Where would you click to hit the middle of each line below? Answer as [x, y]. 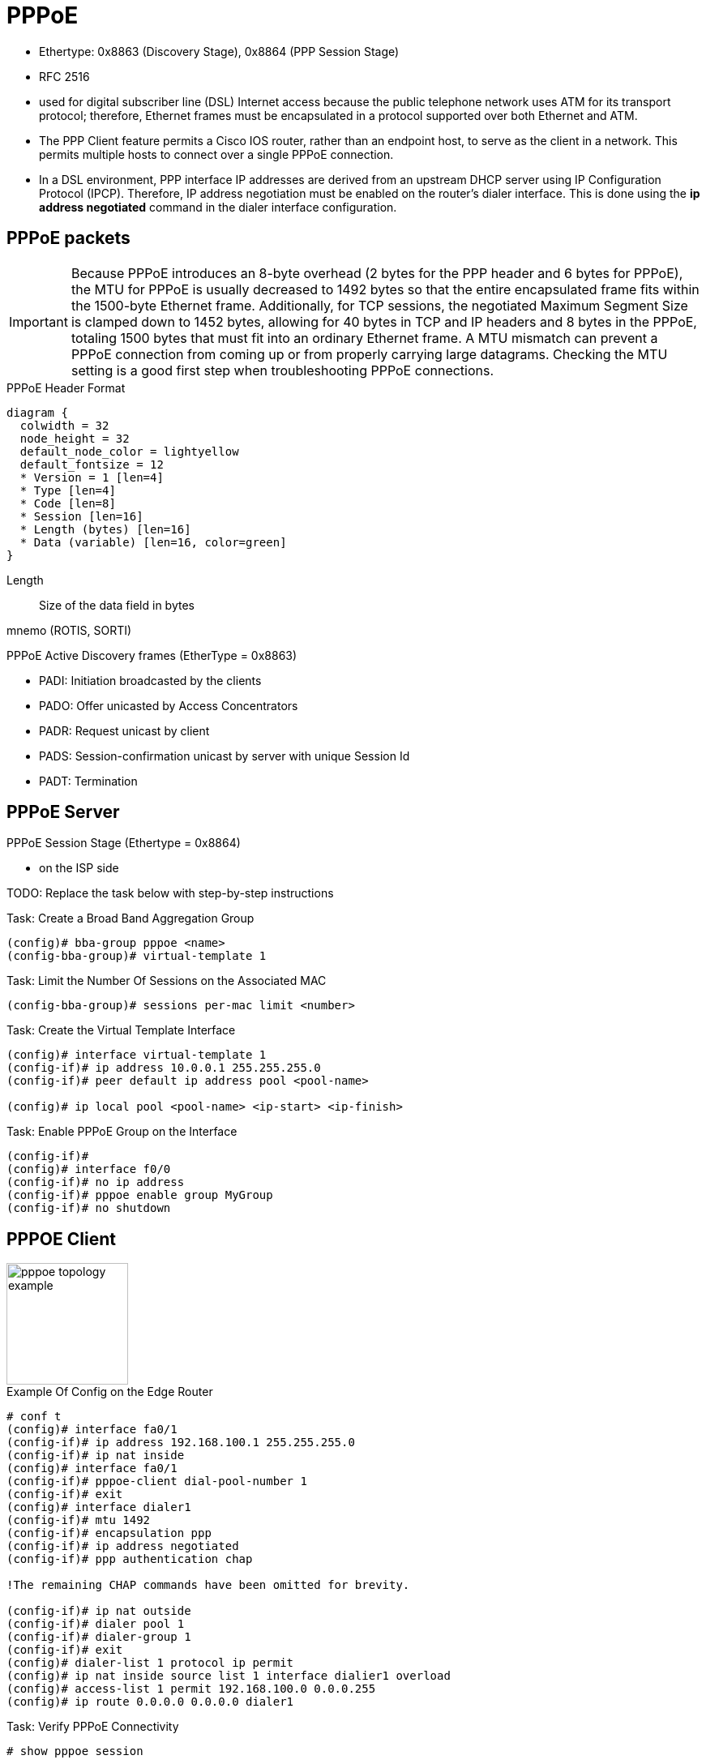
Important [39, 321]
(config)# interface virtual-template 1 [137, 1055]
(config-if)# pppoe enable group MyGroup [140, 1195]
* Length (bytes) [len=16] [105, 529]
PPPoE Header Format [66, 387]
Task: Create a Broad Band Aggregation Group [131, 918]
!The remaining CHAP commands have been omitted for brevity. [208, 1585]
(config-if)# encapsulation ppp [109, 1533]
